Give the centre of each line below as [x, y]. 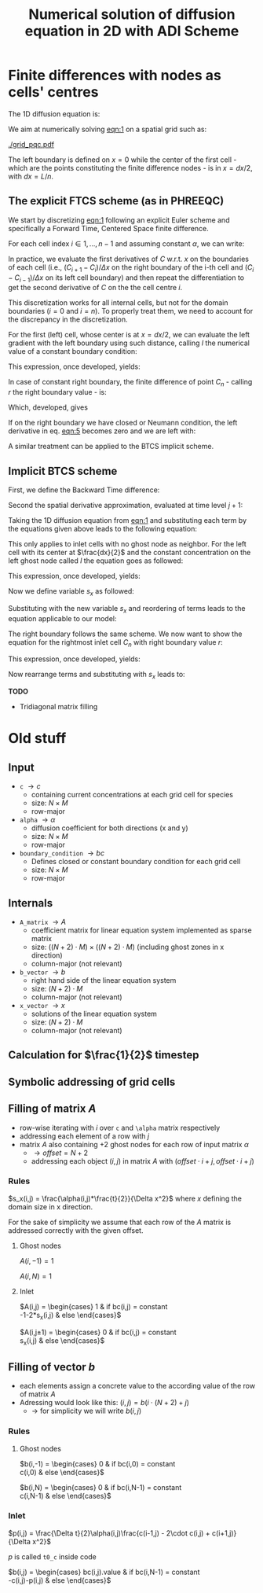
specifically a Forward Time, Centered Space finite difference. [109, 228]
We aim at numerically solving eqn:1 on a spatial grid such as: [108, 129]
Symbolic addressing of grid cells [92, 1082]
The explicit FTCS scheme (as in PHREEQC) [116, 201]
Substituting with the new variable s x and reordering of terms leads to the [127, 609]
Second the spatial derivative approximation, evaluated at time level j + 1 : [126, 505]
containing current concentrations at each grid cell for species [132, 795]
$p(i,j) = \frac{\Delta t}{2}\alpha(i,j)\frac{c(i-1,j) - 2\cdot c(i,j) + [109, 1533]
